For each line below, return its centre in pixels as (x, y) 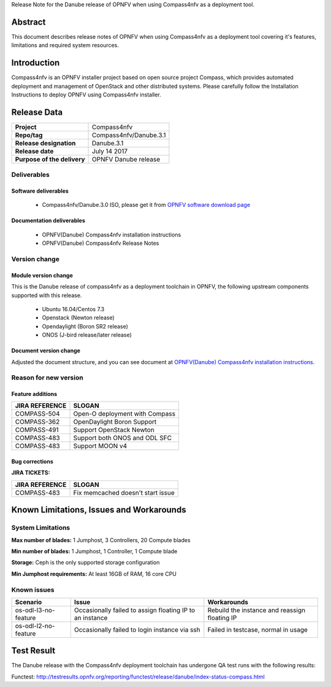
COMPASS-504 (37, 414)
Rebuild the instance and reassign (257, 610)
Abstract (29, 22)
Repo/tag (29, 135)
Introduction (36, 63)
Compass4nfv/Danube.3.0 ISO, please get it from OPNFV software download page (146, 205)
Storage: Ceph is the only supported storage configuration (86, 562)
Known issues (33, 589)
